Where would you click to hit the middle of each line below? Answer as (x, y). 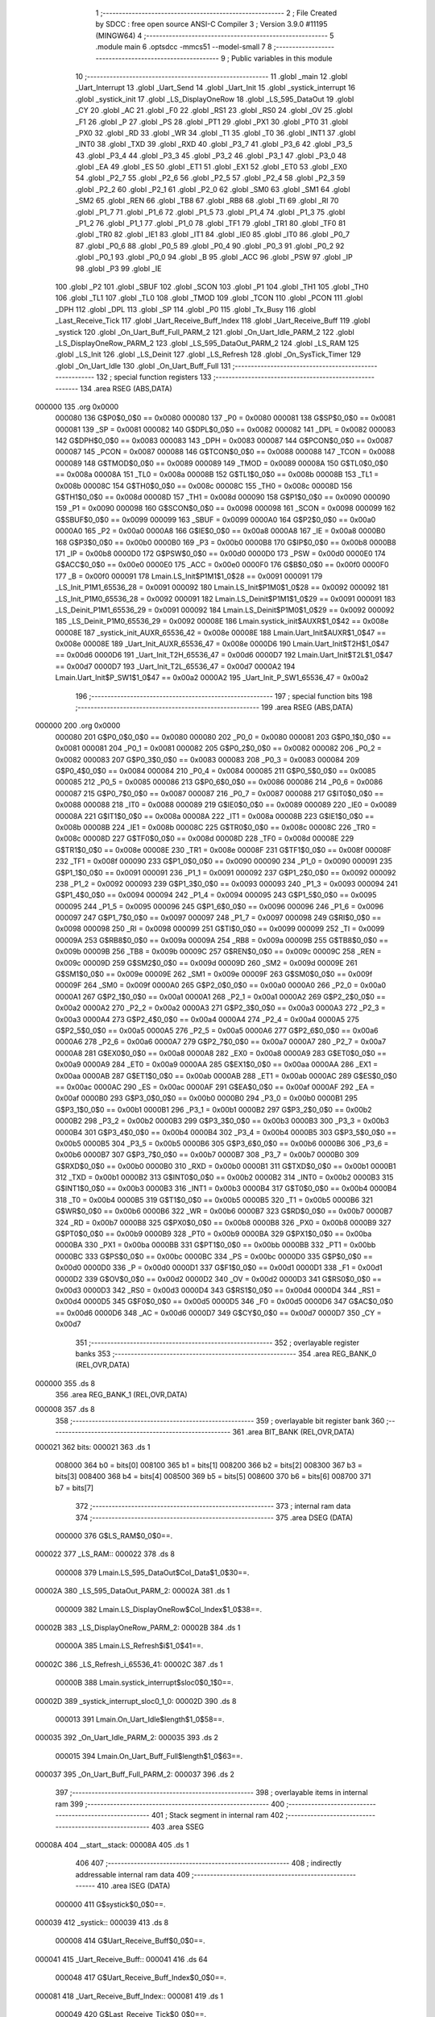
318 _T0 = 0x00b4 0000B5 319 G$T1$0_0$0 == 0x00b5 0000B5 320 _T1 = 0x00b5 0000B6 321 (214, 1200)
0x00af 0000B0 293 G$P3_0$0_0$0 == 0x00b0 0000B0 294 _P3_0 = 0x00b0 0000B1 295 (206, 1098)
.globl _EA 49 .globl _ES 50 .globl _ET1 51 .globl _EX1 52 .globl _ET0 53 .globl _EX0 (211, 167)
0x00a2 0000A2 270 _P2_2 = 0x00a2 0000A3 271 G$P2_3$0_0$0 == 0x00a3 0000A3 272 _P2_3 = (220, 1008)
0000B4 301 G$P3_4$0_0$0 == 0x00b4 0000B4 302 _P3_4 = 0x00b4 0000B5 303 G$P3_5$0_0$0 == (226, 1132)
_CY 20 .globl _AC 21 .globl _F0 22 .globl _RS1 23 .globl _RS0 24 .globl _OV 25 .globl (214, 111)
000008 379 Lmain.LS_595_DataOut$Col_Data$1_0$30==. (152, 1572)
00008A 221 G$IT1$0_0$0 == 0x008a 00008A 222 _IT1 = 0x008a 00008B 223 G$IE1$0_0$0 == (215, 816)
